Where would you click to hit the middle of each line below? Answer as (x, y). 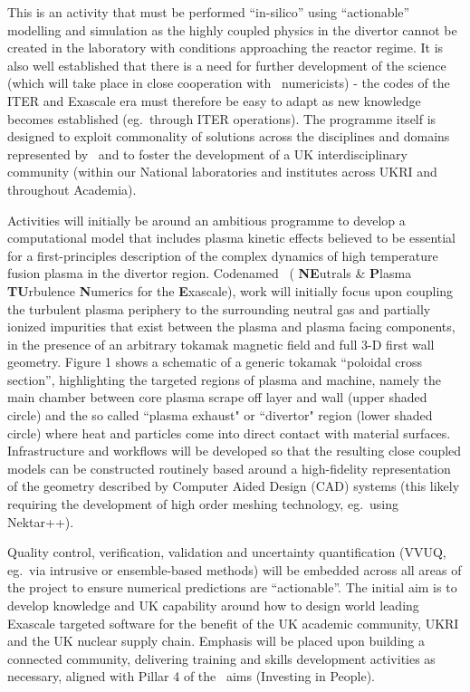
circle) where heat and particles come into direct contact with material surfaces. (229, 432)
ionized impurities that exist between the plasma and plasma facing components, (231, 327)
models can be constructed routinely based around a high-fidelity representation (229, 468)
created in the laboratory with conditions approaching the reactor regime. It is (225, 48)
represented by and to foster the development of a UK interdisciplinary (207, 154)
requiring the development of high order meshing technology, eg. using (203, 504)
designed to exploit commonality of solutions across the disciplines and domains (229, 136)
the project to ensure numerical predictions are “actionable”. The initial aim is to (232, 587)
